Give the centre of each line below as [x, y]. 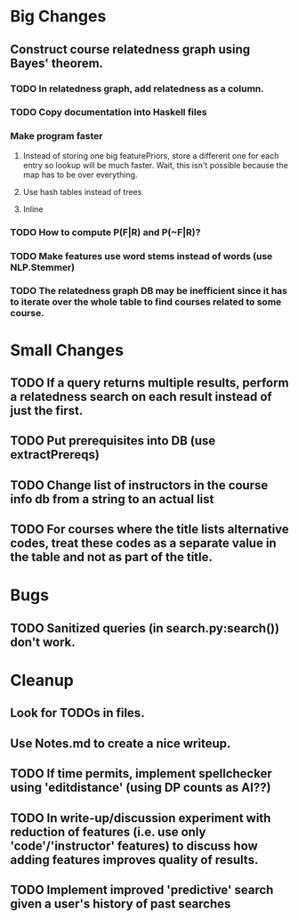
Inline [33, 209]
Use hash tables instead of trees [82, 191]
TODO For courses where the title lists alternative [150, 529]
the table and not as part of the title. [111, 557]
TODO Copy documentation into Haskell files [109, 112]
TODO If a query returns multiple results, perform [149, 383]
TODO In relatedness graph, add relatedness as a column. [137, 88]
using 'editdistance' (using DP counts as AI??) [141, 788]
